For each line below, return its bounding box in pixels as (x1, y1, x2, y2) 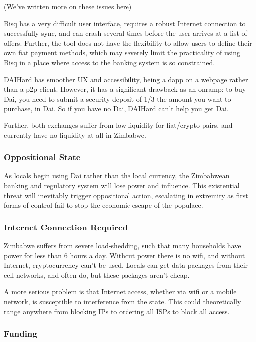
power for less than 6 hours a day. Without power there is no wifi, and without (4, 250, 245, 260)
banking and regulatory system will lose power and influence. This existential (4, 180, 240, 190)
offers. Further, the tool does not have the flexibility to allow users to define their (4, 37, 252, 48)
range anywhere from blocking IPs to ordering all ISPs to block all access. (4, 306, 230, 316)
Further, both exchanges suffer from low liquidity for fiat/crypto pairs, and (4, 119, 233, 130)
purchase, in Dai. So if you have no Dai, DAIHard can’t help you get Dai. (4, 103, 229, 114)
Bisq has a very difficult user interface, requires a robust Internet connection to (4, 18, 246, 28)
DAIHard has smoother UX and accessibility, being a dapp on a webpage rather (4, 74, 248, 84)
